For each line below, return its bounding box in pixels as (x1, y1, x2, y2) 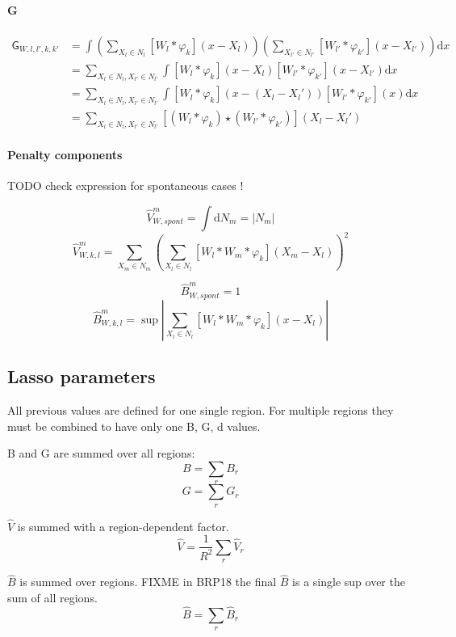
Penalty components (7, 146, 123, 162)
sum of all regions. (7, 589, 98, 606)
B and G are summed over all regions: (7, 445, 195, 462)
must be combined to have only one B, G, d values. (7, 417, 261, 434)
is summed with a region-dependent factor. (17, 517, 229, 534)
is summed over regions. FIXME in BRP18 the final (19, 573, 277, 590)
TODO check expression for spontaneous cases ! (7, 177, 244, 194)
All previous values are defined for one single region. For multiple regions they (7, 402, 394, 419)
